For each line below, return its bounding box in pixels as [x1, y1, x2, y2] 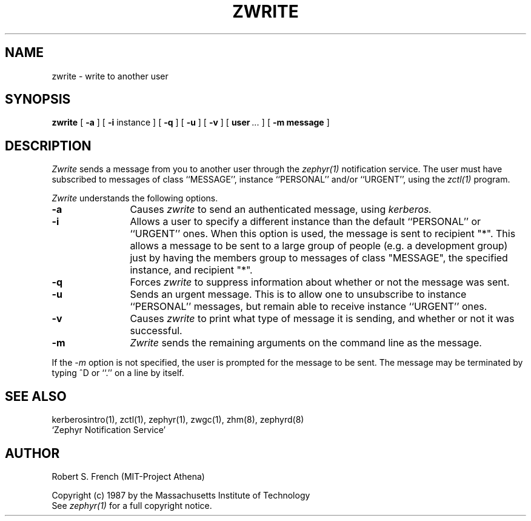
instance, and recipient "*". [130, 264, 253, 277]
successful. [130, 324, 182, 337]
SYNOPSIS [5, 92, 71, 107]
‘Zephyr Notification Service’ [52, 425, 166, 435]
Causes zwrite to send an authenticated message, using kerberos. [130, 203, 432, 216]
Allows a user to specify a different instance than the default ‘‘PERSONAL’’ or [130, 215, 481, 228]
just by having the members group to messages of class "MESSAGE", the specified [130, 252, 508, 264]
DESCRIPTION [5, 138, 92, 153]
